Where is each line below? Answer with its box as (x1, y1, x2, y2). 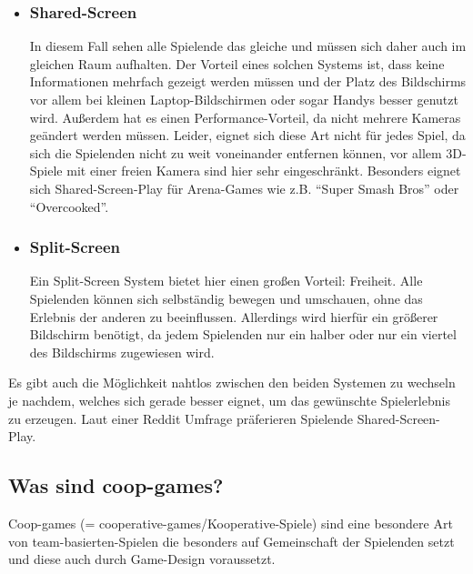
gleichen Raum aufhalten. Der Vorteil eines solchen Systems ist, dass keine (29, 54, 445, 73)
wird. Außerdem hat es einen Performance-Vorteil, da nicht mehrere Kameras (29, 107, 461, 126)
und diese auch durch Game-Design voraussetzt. (8, 549, 276, 569)
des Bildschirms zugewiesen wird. (29, 342, 215, 361)
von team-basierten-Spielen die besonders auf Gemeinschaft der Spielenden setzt (8, 531, 455, 550)
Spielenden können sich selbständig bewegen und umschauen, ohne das (29, 288, 423, 307)
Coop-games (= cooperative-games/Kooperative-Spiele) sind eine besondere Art (8, 513, 453, 532)
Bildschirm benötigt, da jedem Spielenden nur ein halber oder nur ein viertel (29, 325, 457, 344)
